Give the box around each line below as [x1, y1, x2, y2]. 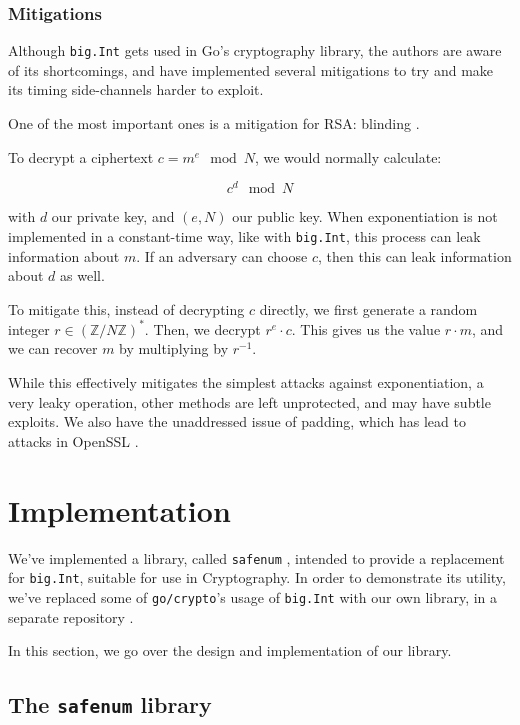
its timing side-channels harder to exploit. [8, 79, 264, 100]
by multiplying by [119, 338, 229, 359]
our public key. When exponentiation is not [232, 206, 498, 227]
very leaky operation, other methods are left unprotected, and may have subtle [8, 391, 491, 412]
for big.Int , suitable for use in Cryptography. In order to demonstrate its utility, [8, 567, 506, 588]
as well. [60, 265, 105, 286]
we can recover [8, 338, 98, 359]
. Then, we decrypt [144, 318, 261, 339]
